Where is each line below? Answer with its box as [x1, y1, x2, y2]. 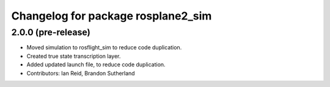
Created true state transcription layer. [26, 52, 121, 60]
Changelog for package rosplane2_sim [11, 9, 212, 23]
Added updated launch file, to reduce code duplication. [26, 61, 166, 68]
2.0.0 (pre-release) [11, 27, 91, 38]
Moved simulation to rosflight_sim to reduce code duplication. [26, 44, 182, 51]
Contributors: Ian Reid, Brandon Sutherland [26, 69, 135, 77]
